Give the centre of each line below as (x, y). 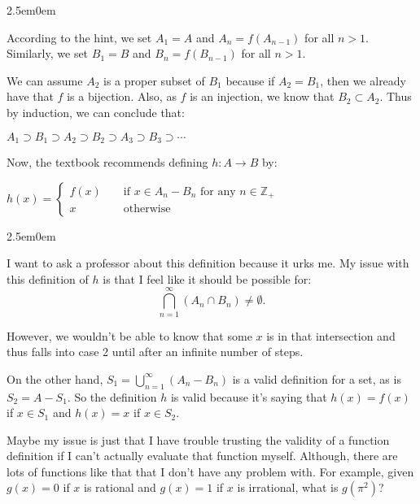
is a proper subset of (154, 80)
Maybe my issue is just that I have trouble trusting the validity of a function (198, 439)
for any (218, 191)
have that (30, 96)
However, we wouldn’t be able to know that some (129, 335)
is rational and (120, 487)
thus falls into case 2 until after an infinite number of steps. (155, 352)
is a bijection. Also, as (122, 96)
